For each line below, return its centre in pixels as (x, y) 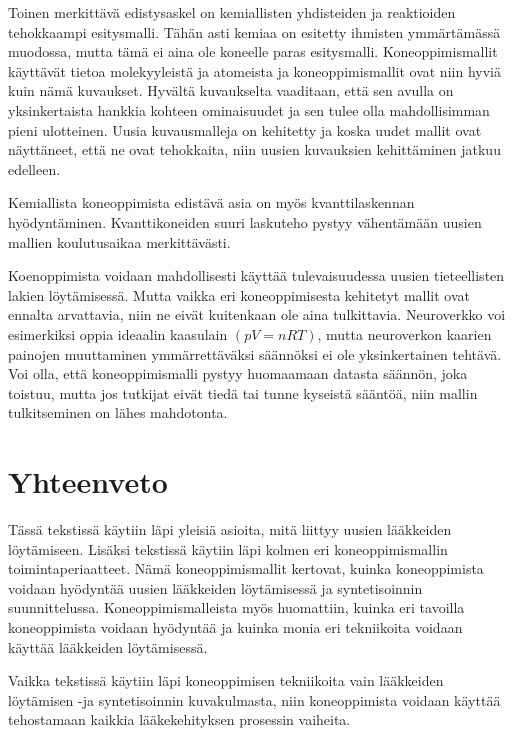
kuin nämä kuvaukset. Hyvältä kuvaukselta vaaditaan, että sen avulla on (231, 90)
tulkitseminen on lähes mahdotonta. (118, 412)
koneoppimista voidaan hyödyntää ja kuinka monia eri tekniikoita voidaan (235, 626)
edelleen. (34, 168)
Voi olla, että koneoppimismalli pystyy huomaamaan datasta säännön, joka (238, 373)
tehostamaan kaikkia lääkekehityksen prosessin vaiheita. (179, 719)
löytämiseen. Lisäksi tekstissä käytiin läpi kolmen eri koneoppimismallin (228, 548)
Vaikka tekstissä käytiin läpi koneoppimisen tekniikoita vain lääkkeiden (226, 680)
